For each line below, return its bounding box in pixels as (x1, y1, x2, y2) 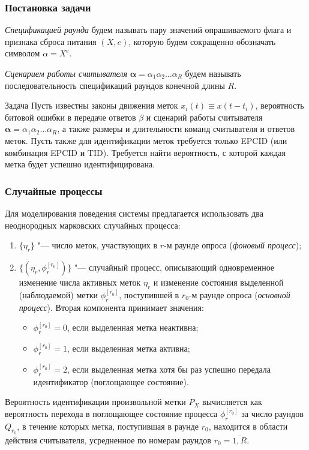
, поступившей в (119, 288, 179, 301)
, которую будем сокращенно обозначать (128, 35, 276, 47)
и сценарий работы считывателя (146, 110, 263, 123)
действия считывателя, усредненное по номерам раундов (5, 433, 211, 446)
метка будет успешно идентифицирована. (5, 158, 155, 170)
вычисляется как (202, 395, 262, 408)
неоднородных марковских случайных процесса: (5, 218, 181, 231)
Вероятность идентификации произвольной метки (5, 395, 186, 408)
